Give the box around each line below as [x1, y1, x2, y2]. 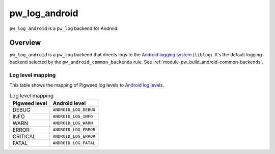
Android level [52, 99, 86, 106]
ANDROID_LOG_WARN [52, 121, 93, 126]
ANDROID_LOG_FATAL [52, 140, 96, 146]
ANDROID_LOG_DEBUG [52, 107, 96, 112]
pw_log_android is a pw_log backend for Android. [9, 25, 119, 31]
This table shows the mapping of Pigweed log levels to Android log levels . [9, 82, 164, 88]
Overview [9, 38, 41, 47]
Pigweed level [12, 99, 47, 106]
